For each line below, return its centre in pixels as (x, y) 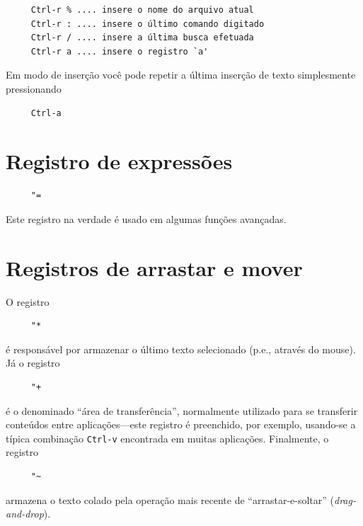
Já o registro (33, 363)
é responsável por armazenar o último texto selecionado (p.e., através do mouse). (181, 349)
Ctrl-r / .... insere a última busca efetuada (142, 38)
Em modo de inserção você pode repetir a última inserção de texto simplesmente (181, 75)
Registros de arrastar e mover (154, 267)
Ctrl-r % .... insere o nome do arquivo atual (142, 10)
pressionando (34, 88)
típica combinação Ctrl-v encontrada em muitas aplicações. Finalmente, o (167, 438)
